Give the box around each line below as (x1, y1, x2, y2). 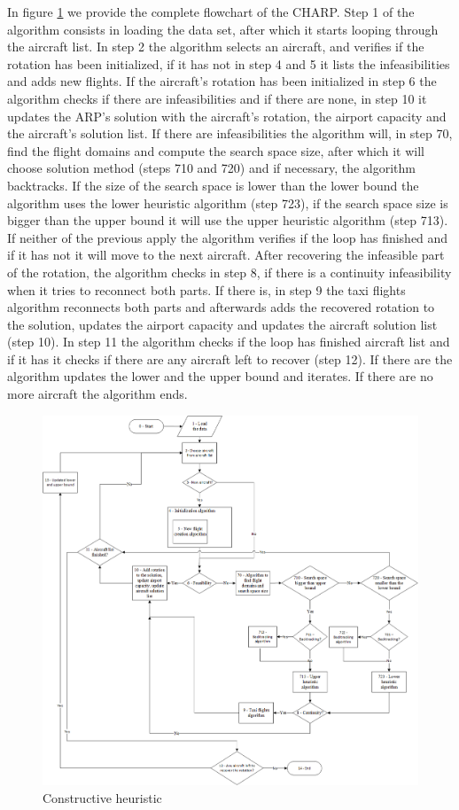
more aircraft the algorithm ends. (7, 385, 188, 403)
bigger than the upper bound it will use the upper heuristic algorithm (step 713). (7, 211, 448, 230)
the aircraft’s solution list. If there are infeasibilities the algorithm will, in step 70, (7, 124, 453, 143)
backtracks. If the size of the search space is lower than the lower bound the (7, 175, 419, 194)
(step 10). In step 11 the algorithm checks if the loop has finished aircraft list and (7, 332, 450, 351)
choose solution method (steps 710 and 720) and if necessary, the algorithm (7, 159, 416, 177)
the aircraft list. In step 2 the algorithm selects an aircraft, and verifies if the (7, 37, 424, 56)
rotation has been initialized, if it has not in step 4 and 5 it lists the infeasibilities (7, 54, 450, 73)
